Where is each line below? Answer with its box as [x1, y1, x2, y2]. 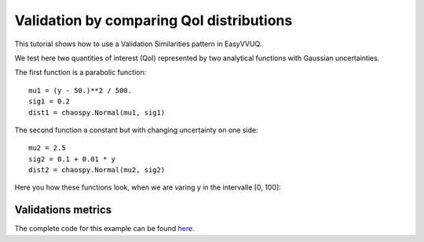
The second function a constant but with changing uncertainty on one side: [14, 125, 258, 135]
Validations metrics [14, 204, 112, 217]
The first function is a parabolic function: [14, 67, 147, 78]
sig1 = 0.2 [28, 97, 71, 106]
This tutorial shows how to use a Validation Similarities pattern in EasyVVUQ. [14, 39, 262, 49]
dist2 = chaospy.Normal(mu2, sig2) [28, 165, 166, 175]
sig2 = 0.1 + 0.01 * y [28, 154, 116, 164]
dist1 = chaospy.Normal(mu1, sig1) [28, 108, 166, 117]
